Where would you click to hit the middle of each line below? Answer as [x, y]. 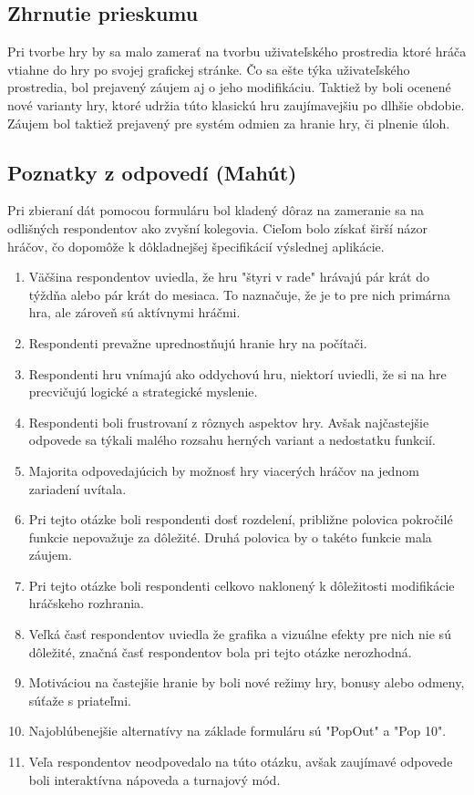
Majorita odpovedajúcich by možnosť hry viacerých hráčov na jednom [224, 470]
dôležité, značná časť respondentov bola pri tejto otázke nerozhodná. [220, 651]
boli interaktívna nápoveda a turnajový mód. [155, 779]
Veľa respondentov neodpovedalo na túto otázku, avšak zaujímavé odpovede [241, 762]
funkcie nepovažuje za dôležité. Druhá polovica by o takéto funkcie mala [230, 537]
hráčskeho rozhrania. [87, 603]
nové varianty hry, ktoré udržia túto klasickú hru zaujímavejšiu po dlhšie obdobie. [236, 104]
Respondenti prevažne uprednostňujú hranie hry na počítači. [198, 342]
